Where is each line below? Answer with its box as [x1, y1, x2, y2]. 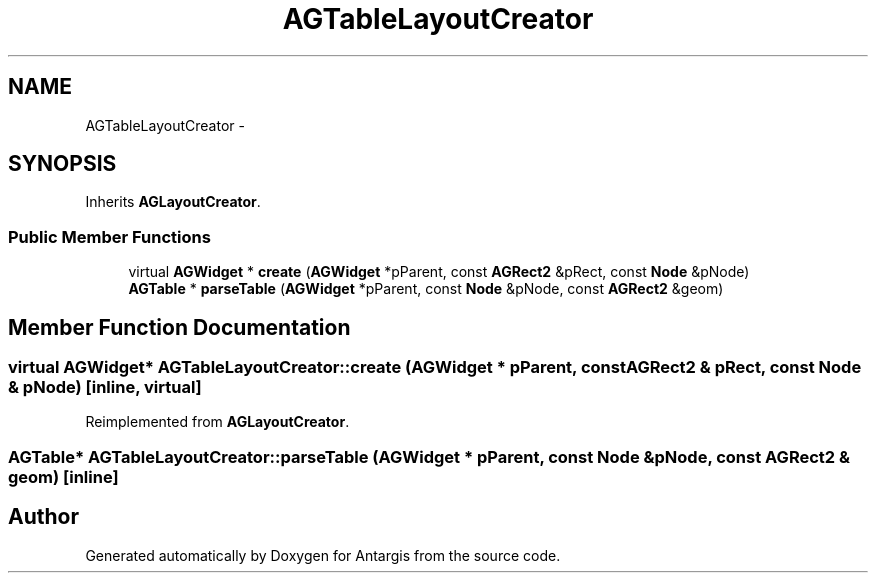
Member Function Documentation [8, 314, 351, 340]
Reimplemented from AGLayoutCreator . [85, 413, 350, 431]
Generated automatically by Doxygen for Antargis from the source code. [85, 546, 561, 564]
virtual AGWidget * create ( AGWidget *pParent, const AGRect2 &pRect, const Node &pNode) [128, 263, 750, 281]
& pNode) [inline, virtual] [8, 377, 202, 398]
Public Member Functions [8, 226, 211, 247]
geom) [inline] [8, 466, 119, 487]
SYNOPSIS [8, 151, 117, 177]
